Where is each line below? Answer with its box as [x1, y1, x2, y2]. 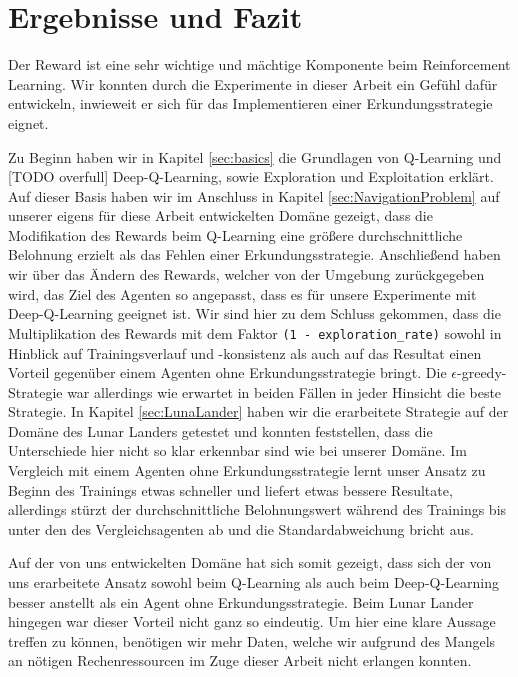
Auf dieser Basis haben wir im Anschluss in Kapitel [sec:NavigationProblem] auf [8, 185, 500, 206]
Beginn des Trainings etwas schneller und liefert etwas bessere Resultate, [8, 479, 453, 500]
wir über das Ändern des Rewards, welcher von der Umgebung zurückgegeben [8, 264, 485, 285]
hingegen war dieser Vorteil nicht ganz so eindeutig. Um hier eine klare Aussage [8, 611, 496, 632]
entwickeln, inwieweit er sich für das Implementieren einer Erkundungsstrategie [8, 93, 493, 114]
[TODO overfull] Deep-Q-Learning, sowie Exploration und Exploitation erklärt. [8, 166, 494, 187]
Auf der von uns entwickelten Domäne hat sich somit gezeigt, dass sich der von [8, 552, 492, 573]
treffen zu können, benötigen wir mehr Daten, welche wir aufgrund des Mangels [8, 630, 496, 651]
